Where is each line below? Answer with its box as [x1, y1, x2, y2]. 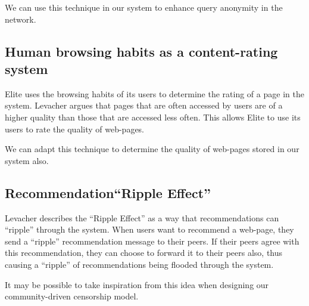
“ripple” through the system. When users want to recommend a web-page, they [5, 223, 294, 236]
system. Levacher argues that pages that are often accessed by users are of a [5, 99, 283, 112]
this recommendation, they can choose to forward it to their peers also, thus [5, 246, 283, 259]
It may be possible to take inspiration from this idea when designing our [5, 278, 269, 290]
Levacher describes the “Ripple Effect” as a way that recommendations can [5, 211, 279, 224]
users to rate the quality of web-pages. [5, 122, 145, 135]
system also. [5, 154, 49, 166]
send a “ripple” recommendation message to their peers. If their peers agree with [5, 234, 299, 247]
